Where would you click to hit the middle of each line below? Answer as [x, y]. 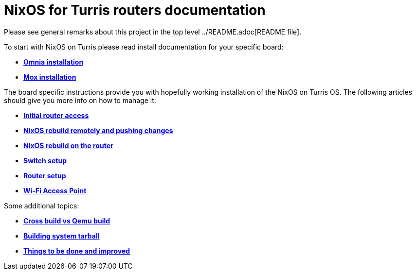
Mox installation [50, 77]
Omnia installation [54, 62]
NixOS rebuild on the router [68, 145]
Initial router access [56, 115]
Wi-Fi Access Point [55, 190]
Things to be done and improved [77, 251]
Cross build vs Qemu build [67, 221]
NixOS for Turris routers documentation [135, 10]
